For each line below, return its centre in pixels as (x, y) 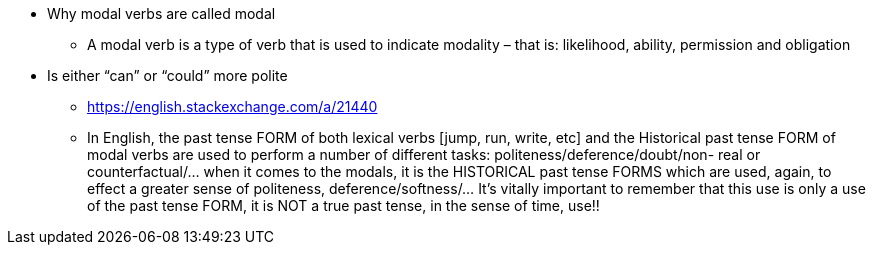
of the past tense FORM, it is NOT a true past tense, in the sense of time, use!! (343, 205)
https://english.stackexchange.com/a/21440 (232, 106)
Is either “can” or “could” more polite (167, 75)
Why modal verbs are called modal (161, 13)
